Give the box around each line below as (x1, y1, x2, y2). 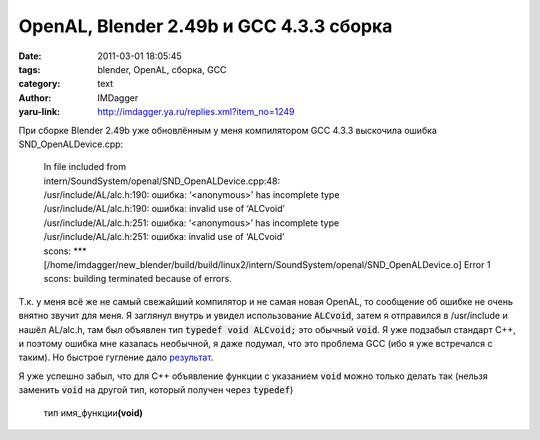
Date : (18, 50, 42, 62)
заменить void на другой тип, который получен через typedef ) (18, 384, 294, 396)
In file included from (43, 161, 127, 173)
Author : (18, 91, 52, 104)
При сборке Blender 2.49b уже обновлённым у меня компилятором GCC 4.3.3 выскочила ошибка (18, 124, 437, 136)
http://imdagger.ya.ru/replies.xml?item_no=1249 (97, 106, 295, 118)
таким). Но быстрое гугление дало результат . (18, 351, 214, 364)
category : (18, 78, 61, 90)
